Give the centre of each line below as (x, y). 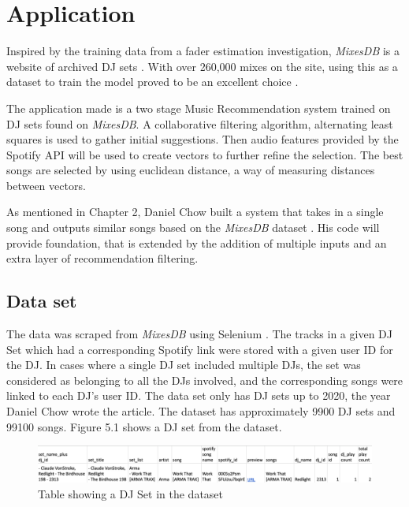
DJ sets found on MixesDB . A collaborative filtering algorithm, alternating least (200, 123)
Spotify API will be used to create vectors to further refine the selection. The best (205, 154)
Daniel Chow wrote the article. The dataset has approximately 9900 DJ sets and (201, 411)
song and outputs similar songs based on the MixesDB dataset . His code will (193, 227)
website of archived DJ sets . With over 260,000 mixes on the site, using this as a (202, 66)
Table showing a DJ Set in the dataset (131, 493)
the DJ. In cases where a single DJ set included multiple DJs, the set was (184, 365)
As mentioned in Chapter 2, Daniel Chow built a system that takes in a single (195, 212)
